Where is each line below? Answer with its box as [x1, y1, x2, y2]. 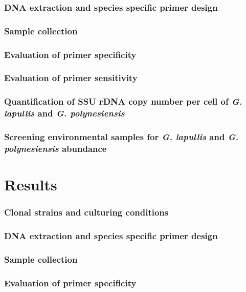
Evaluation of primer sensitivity [4, 71, 138, 84]
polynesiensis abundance [4, 142, 107, 154]
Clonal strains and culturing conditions [4, 206, 169, 219]
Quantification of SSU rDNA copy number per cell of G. [4, 95, 242, 108]
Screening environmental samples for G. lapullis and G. [4, 130, 239, 143]
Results [4, 174, 57, 195]
